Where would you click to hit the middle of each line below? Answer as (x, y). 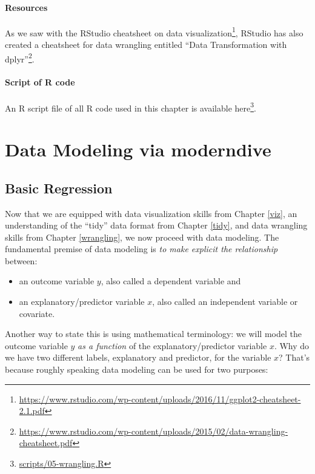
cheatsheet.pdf (46, 443)
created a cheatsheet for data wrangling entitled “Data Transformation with (146, 45)
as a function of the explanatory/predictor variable (172, 345)
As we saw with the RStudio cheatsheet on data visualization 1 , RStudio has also (154, 32)
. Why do (292, 345)
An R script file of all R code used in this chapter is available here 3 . (131, 107)
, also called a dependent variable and (171, 281)
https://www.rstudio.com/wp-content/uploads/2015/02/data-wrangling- (154, 431)
